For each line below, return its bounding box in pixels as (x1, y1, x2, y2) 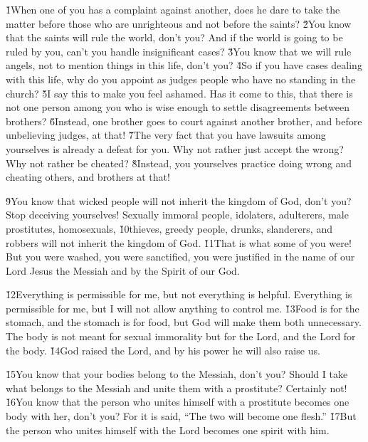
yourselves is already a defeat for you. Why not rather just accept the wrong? (6, 141, 344, 156)
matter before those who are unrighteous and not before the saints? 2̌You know (6, 16, 352, 31)
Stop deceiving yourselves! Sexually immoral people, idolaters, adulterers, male (6, 207, 349, 222)
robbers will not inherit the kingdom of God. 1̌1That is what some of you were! (6, 235, 352, 250)
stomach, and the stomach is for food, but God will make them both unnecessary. (6, 315, 362, 330)
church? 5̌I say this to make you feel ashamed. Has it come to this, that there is (6, 85, 353, 100)
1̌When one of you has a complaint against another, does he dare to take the (6, 2, 340, 16)
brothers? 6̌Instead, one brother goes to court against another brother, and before (6, 113, 362, 128)
